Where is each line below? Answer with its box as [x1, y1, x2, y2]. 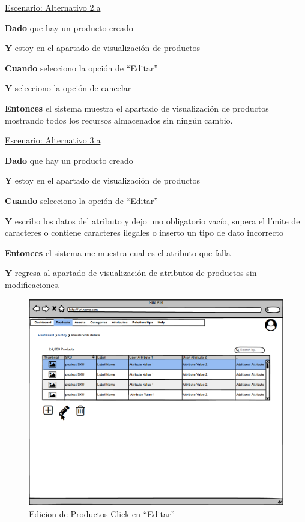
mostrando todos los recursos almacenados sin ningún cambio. [5, 113, 233, 126]
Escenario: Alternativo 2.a [5, 1, 101, 13]
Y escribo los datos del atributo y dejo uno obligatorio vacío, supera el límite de [5, 214, 300, 227]
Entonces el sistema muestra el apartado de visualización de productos [5, 101, 269, 114]
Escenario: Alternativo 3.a [5, 134, 101, 146]
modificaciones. [5, 278, 61, 290]
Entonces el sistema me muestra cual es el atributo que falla [5, 246, 231, 259]
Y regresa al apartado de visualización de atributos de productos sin [5, 266, 257, 279]
